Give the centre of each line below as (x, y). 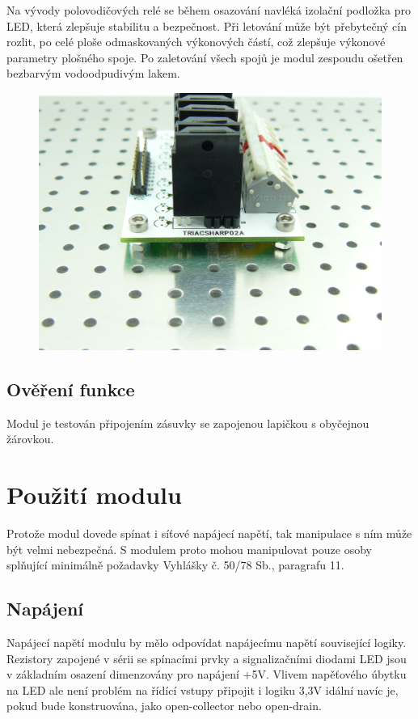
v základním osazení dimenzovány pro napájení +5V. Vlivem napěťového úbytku (207, 674)
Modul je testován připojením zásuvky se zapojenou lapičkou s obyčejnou (188, 423)
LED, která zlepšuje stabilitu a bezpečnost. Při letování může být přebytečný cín (207, 25)
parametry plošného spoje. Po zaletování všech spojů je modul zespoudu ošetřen (205, 57)
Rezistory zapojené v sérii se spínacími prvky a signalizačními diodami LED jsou (207, 658)
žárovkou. (30, 439)
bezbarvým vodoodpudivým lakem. (93, 73)
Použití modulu (94, 495)
